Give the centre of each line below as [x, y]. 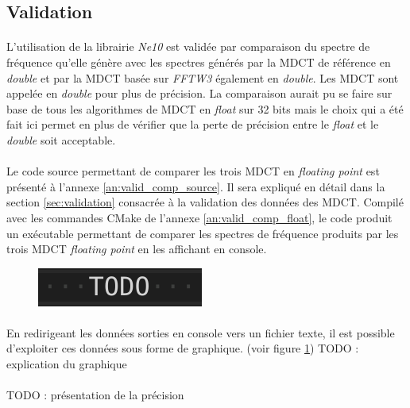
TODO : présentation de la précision [95, 395]
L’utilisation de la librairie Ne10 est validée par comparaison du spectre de [188, 46]
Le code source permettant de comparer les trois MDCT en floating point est [193, 171]
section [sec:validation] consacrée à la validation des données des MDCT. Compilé [205, 202]
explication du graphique [67, 364]
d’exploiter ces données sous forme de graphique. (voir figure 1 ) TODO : [183, 348]
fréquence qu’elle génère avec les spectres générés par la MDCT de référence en [199, 62]
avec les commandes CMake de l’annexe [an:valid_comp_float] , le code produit [199, 217]
